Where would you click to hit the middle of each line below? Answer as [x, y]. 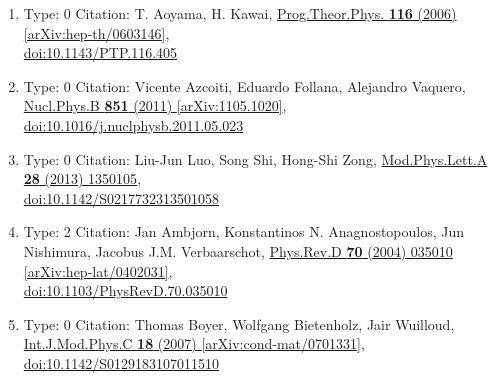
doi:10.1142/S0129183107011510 [121, 362]
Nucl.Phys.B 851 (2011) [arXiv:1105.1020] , [155, 105]
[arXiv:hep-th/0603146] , [96, 32]
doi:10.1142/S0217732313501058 [121, 197]
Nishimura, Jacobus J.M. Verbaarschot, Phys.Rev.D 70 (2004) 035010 [238, 250]
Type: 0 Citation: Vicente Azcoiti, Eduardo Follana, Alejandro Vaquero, [244, 85]
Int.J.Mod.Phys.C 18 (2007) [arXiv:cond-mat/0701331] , [194, 343]
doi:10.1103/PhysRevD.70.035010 [125, 290]
